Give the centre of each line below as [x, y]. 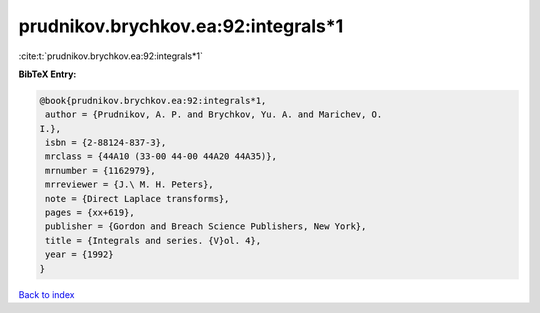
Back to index [46, 294]
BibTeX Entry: [47, 74]
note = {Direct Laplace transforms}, [137, 198]
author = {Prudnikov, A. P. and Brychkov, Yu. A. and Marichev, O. [214, 114]
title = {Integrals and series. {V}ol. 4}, [153, 240]
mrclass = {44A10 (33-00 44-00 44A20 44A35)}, [161, 156]
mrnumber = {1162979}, [101, 170]
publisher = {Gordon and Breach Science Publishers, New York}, [206, 226]
